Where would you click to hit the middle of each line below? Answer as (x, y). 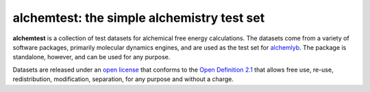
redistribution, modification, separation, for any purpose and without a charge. (123, 79)
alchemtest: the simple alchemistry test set (139, 18)
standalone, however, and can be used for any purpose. (91, 57)
